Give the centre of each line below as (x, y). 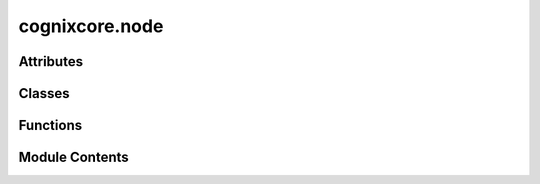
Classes (44, 93)
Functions (50, 125)
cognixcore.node (91, 26)
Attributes (51, 61)
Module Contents (73, 157)
